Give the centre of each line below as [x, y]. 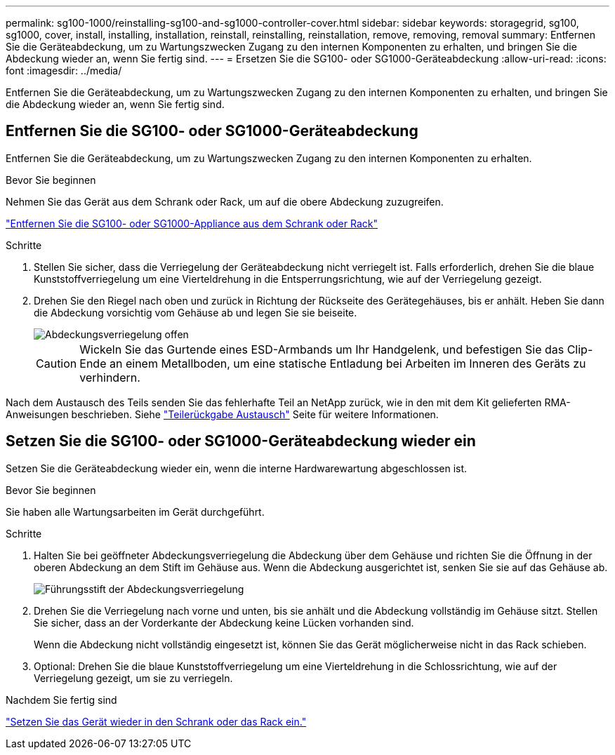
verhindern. [110, 377]
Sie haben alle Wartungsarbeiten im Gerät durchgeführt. [135, 512]
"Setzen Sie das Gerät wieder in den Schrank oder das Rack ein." [156, 721]
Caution [57, 363]
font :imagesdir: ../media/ [64, 71]
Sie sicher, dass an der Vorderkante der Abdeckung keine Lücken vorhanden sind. [224, 622]
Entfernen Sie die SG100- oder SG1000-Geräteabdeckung [212, 131]
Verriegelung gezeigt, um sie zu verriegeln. [133, 678]
